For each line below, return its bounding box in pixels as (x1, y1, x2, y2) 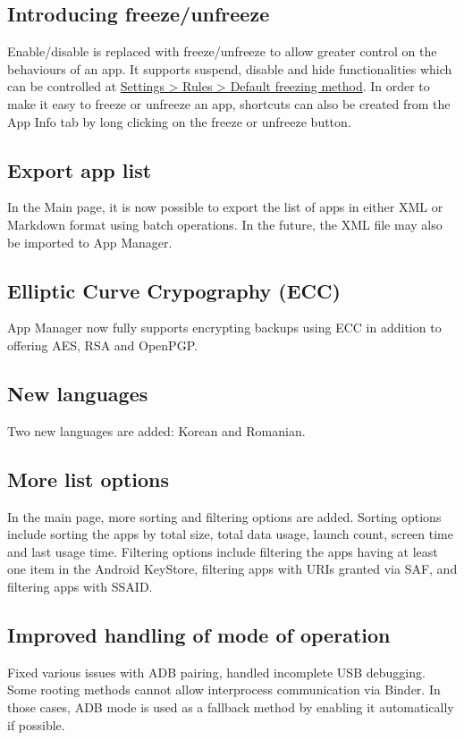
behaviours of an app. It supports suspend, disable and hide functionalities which (7, 59, 452, 78)
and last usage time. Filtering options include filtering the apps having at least (7, 542, 438, 560)
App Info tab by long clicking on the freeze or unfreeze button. (7, 112, 351, 130)
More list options (7, 465, 170, 492)
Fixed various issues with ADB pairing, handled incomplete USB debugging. (7, 662, 426, 681)
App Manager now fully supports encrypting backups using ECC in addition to (7, 318, 442, 337)
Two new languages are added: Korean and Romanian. (7, 421, 306, 440)
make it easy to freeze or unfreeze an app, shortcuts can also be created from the (7, 94, 451, 113)
